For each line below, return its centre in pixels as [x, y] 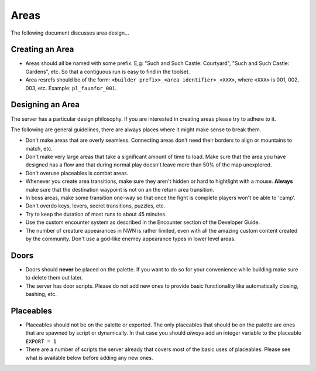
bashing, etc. [41, 294]
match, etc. [39, 148]
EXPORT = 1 [41, 341]
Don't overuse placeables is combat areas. [77, 173]
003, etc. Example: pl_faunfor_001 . [71, 88]
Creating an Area [42, 50]
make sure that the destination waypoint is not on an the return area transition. [120, 189]
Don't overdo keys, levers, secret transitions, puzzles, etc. [95, 206]
